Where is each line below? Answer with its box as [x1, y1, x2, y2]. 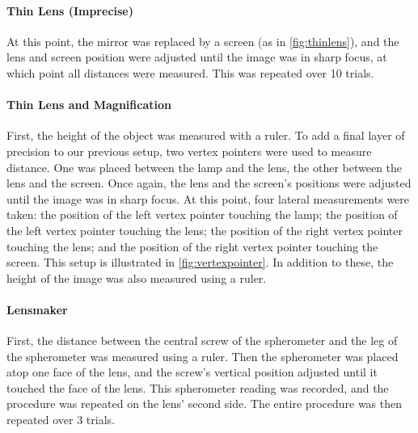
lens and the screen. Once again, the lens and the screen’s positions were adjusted [6, 174, 412, 191]
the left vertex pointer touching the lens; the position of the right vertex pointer [6, 221, 403, 238]
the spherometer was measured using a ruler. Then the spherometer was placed [6, 347, 399, 364]
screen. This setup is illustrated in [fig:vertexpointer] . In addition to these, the [6, 254, 394, 271]
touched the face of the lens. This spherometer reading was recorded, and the [6, 379, 389, 396]
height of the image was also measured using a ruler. [6, 269, 267, 286]
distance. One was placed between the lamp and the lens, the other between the [6, 158, 403, 175]
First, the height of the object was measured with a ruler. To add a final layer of [6, 127, 405, 144]
